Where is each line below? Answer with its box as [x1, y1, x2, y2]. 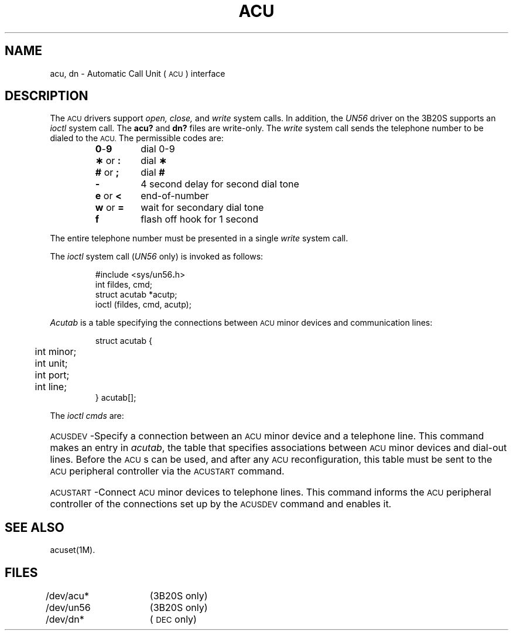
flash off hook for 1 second [141, 213, 258, 226]
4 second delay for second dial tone [141, 178, 299, 190]
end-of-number [141, 190, 209, 202]
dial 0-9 [141, 143, 175, 155]
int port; [35, 369, 70, 381]
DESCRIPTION [5, 88, 88, 104]
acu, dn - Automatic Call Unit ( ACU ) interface [50, 68, 225, 78]
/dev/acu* [46, 590, 90, 602]
